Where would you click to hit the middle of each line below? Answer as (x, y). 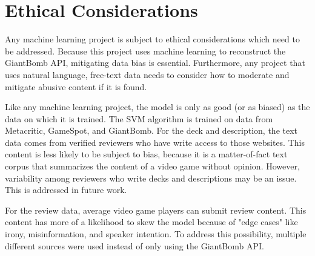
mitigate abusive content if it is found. (76, 86)
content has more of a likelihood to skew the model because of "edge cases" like (151, 222)
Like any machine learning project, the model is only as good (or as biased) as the (157, 107)
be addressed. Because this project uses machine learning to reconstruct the (145, 51)
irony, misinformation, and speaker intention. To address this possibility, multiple (156, 234)
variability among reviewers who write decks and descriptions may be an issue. (151, 178)
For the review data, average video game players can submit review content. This (156, 210)
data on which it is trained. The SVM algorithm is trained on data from (139, 118)
